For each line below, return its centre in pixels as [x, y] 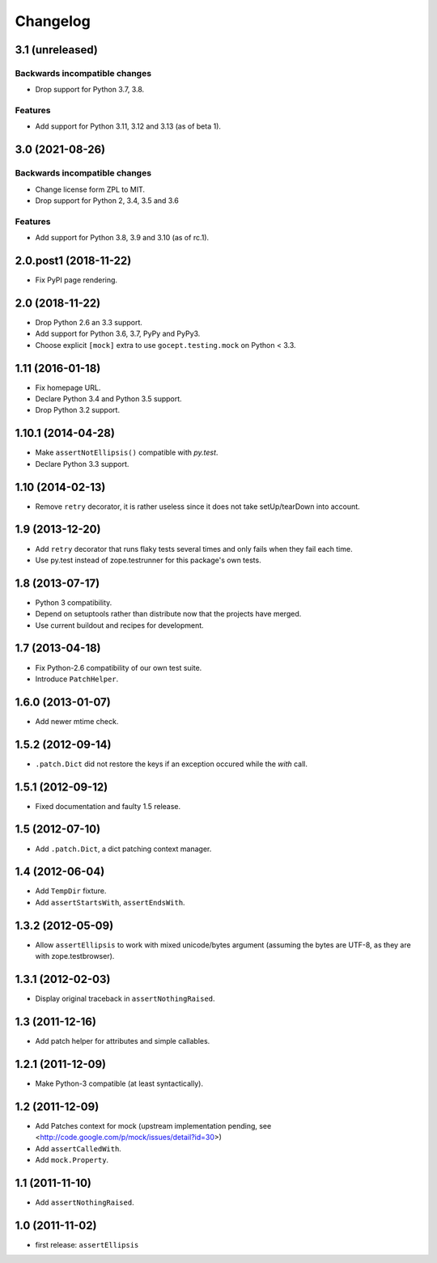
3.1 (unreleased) [57, 50]
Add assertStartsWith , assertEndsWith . [110, 902]
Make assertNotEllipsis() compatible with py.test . [127, 452]
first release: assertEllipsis [87, 1244]
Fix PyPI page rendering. [76, 280]
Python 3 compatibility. [74, 602]
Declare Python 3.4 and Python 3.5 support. [108, 399]
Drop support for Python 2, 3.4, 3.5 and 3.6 [107, 201]
